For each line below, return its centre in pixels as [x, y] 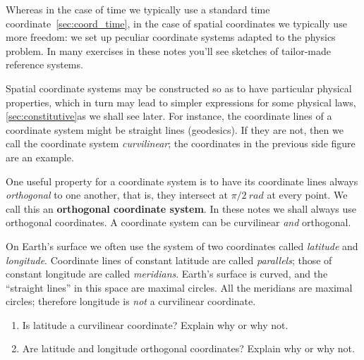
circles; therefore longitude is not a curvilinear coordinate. [131, 301]
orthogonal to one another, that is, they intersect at [117, 195]
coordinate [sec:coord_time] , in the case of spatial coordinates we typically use [176, 23]
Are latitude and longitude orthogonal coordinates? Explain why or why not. [188, 348]
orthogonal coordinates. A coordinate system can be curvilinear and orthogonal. [178, 222]
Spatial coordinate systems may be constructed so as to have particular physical [179, 88]
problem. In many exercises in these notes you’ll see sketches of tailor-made [169, 50]
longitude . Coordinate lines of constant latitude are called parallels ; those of [169, 260]
